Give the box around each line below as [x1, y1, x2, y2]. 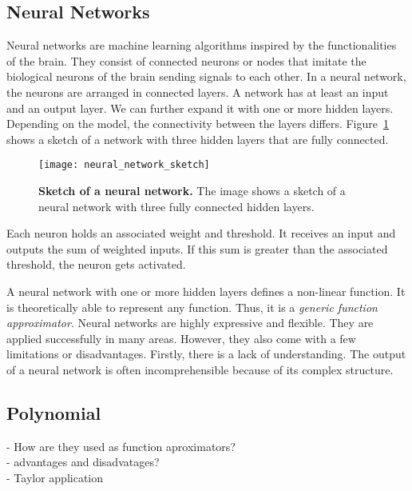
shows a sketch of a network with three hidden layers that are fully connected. [6, 130, 389, 147]
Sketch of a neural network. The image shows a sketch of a [38, 182, 346, 199]
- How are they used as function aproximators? [6, 437, 236, 454]
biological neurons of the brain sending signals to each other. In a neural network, [6, 68, 406, 85]
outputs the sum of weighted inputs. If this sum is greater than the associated [6, 240, 388, 257]
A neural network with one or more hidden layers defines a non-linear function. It [6, 282, 406, 299]
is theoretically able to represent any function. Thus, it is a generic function [6, 298, 378, 315]
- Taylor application [6, 469, 104, 485]
